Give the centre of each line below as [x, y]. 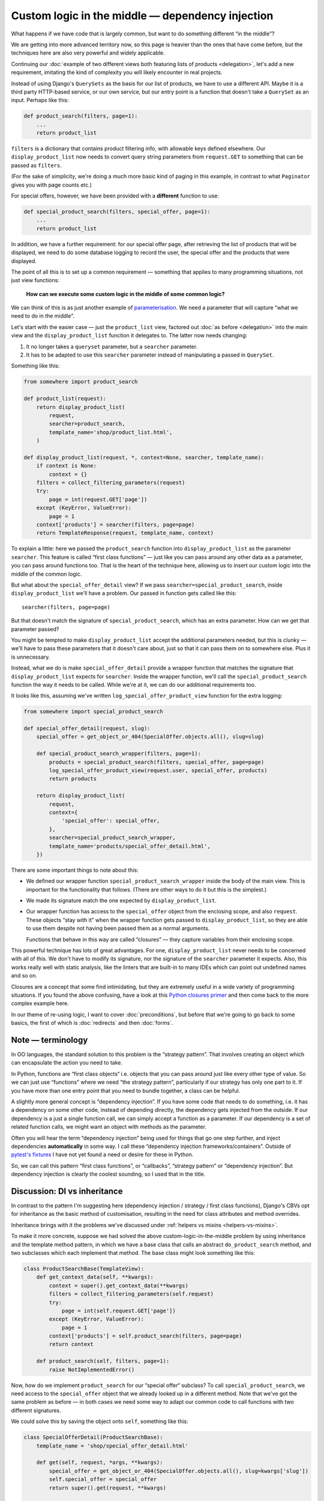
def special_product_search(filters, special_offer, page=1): [117, 211]
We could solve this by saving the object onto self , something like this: [100, 1421]
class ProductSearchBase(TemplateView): [84, 1269]
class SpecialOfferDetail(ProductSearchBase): [93, 1437]
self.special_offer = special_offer [103, 1479]
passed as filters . [37, 165]
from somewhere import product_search [81, 382]
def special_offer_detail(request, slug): [87, 729]
